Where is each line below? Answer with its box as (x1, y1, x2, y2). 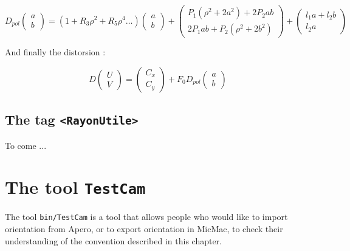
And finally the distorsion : (5, 46, 106, 58)
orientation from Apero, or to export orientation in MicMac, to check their (5, 222, 283, 235)
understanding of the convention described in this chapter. (5, 234, 222, 247)
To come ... (5, 139, 47, 151)
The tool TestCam (5, 174, 146, 199)
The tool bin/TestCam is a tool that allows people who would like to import (5, 210, 288, 223)
